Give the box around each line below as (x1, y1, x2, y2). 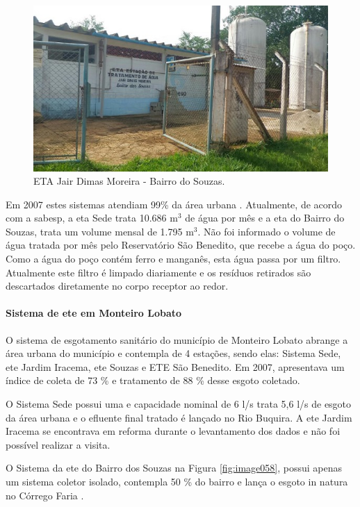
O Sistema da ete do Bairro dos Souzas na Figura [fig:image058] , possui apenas (6, 460, 342, 475)
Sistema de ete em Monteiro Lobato (6, 306, 182, 320)
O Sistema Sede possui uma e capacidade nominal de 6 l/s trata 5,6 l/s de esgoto (6, 397, 352, 411)
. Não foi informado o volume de (197, 224, 336, 238)
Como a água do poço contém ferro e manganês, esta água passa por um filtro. (6, 251, 341, 266)
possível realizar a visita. (6, 437, 111, 451)
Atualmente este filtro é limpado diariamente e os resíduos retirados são (6, 265, 311, 279)
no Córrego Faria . (6, 488, 84, 502)
